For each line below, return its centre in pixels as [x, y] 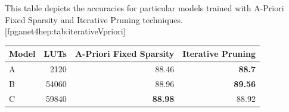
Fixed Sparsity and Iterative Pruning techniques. [94, 19]
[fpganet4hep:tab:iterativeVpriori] [65, 31]
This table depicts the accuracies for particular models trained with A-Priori [144, 8]
